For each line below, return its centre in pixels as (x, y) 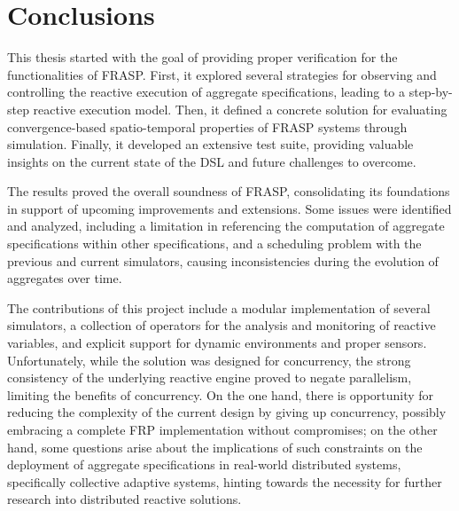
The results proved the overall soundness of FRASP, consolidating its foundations (229, 191)
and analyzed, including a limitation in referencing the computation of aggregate (226, 226)
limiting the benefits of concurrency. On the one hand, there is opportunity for (221, 394)
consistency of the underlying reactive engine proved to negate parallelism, (210, 377)
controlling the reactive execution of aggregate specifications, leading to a (206, 92)
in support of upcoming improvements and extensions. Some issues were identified (229, 208)
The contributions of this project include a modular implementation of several (219, 307)
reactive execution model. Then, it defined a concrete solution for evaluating (240, 109)
